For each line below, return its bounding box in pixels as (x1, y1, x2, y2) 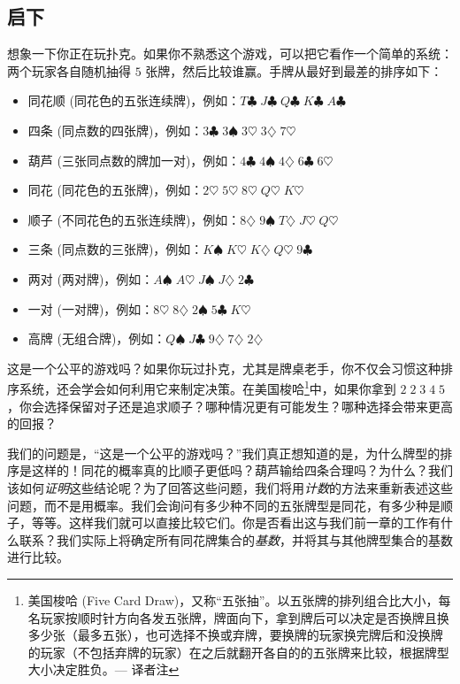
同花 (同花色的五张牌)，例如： (27, 181, 203, 199)
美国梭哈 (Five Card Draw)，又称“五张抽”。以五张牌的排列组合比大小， (27, 590, 439, 609)
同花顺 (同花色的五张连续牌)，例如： (27, 91, 241, 110)
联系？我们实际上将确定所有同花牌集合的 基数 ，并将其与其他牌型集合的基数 (19, 530, 453, 549)
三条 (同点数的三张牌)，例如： (27, 240, 203, 258)
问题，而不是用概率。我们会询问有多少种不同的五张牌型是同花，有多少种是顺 (7, 496, 453, 514)
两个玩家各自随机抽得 (7, 61, 131, 80)
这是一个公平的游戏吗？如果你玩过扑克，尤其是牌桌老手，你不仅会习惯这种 (7, 358, 441, 377)
